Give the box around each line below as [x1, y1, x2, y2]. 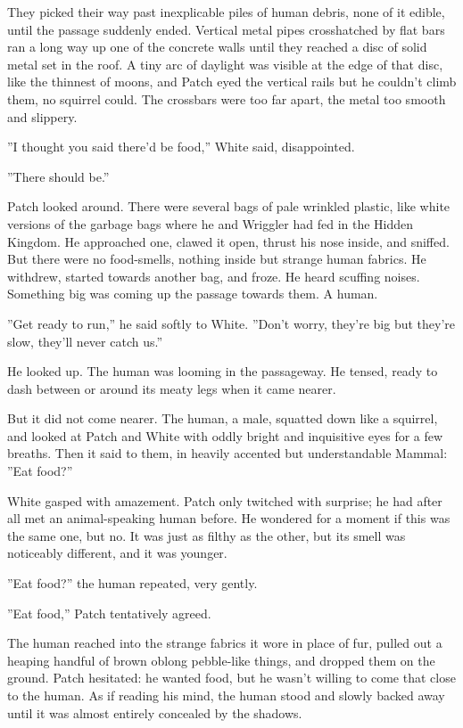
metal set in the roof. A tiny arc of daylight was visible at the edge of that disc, [7, 54, 443, 73]
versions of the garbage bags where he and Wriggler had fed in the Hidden [7, 214, 414, 233]
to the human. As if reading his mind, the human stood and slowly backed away [7, 686, 445, 704]
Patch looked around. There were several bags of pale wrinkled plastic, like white [7, 197, 451, 216]
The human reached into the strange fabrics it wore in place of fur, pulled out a [7, 634, 442, 652]
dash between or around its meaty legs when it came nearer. [7, 379, 336, 397]
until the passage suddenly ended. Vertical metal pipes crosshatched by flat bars [7, 20, 445, 38]
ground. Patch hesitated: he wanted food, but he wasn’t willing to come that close [7, 668, 456, 687]
